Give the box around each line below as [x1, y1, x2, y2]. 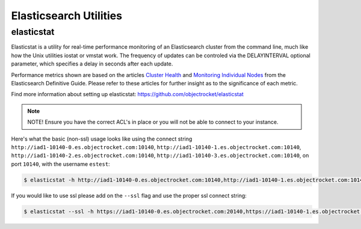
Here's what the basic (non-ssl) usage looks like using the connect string [11, 135, 193, 142]
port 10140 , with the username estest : [11, 160, 111, 168]
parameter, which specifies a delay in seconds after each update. [11, 60, 173, 67]
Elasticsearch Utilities [11, 9, 123, 22]
